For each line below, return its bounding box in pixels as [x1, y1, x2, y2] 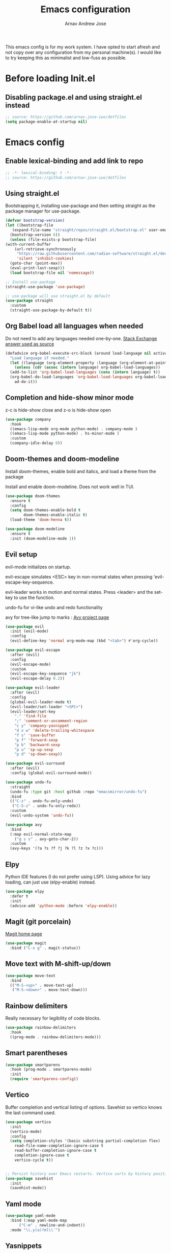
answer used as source [5, 341, 54, 347]
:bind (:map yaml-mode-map [10, 1218, 67, 1223]
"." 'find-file [14, 714, 47, 719]
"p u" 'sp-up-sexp [14, 747, 53, 752]
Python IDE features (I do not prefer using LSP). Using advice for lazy [5, 873, 151, 879]
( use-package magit [5, 941, 47, 946]
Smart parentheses [5, 1049, 68, 1057]
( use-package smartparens [5, 1062, 60, 1068]
